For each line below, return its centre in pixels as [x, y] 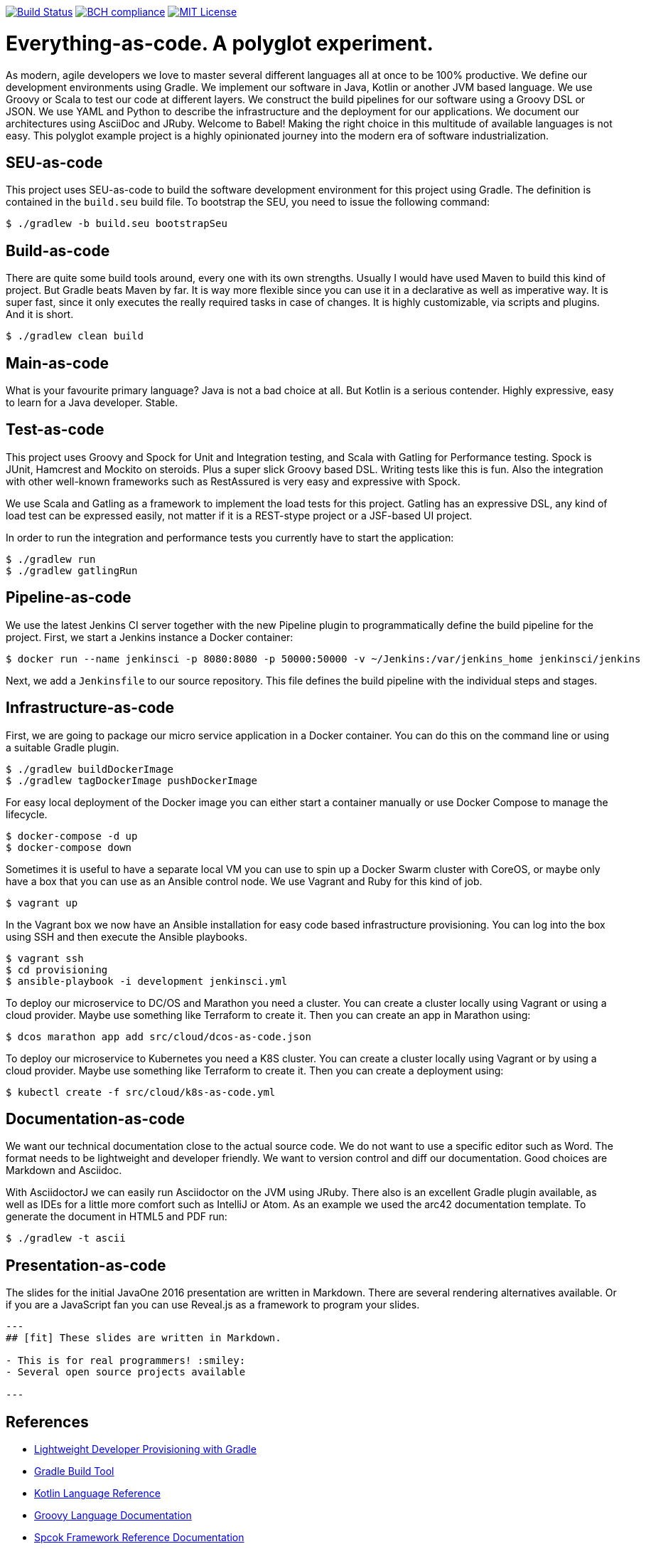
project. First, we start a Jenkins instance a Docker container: [150, 637]
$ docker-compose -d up [72, 836]
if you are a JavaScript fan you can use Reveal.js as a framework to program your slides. [213, 1305]
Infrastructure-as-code [90, 708]
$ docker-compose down [69, 847]
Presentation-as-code [86, 1265]
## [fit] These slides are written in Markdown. [144, 1338]
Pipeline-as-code [69, 598]
